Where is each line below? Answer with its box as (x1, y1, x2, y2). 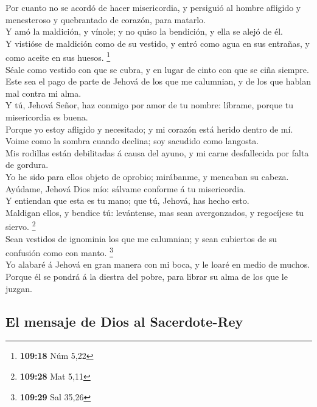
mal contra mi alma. (5, 86, 82, 99)
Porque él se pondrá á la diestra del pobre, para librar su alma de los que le (5, 270, 288, 283)
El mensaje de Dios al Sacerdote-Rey (5, 311, 243, 330)
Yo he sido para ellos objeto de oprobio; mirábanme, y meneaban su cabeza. (5, 170, 289, 183)
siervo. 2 (5, 218, 36, 232)
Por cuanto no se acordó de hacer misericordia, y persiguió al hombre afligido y (5, 1, 301, 13)
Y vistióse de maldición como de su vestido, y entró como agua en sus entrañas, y (5, 37, 310, 49)
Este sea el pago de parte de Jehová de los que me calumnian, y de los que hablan (5, 75, 311, 88)
